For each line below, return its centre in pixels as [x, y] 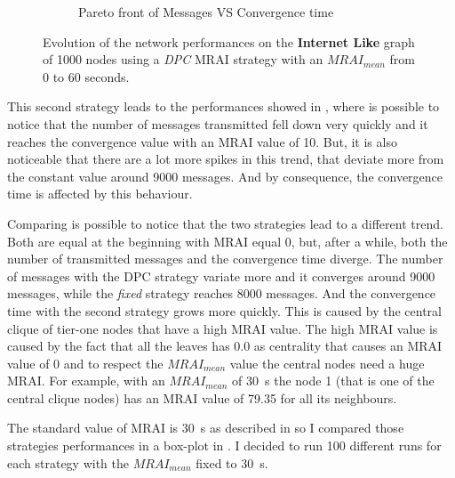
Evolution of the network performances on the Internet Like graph [229, 41]
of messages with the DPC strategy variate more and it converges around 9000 [221, 275]
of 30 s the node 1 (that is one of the [333, 381]
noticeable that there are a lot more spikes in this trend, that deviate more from [226, 159]
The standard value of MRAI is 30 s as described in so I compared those [206, 428]
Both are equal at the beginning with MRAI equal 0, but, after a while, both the [227, 241]
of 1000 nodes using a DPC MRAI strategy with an [183, 59]
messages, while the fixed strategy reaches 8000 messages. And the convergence [222, 293]
